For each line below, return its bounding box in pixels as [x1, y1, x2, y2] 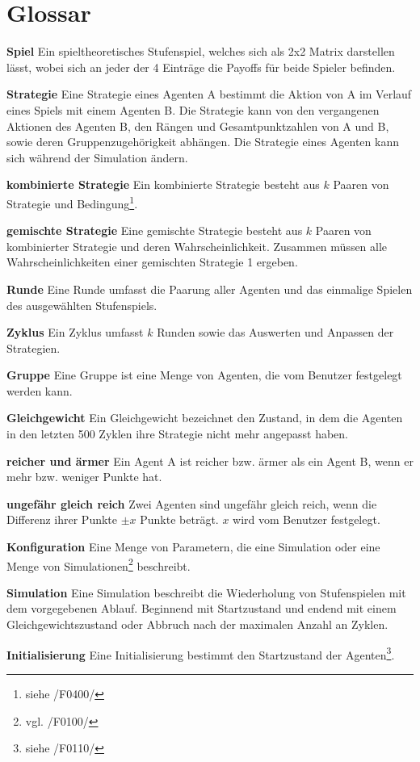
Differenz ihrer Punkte [6, 511, 118, 528]
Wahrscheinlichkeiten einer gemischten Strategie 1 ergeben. [6, 253, 298, 270]
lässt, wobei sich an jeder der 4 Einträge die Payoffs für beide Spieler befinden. [6, 58, 396, 75]
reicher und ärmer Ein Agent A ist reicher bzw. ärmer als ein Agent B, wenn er [6, 452, 414, 469]
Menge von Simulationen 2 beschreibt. [6, 555, 191, 574]
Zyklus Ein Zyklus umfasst [6, 324, 144, 341]
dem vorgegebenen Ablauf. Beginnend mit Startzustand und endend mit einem [6, 600, 397, 617]
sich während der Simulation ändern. [6, 149, 188, 165]
